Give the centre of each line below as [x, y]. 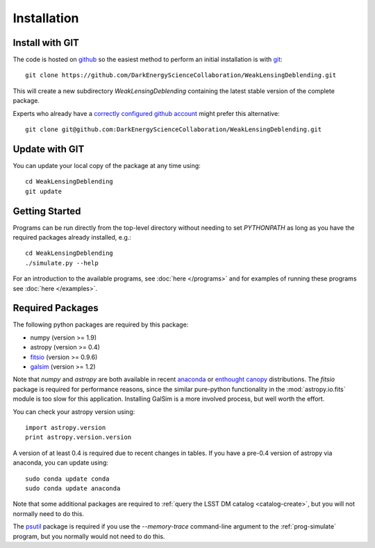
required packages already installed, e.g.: [72, 237]
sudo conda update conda [67, 479]
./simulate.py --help [62, 263]
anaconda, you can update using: [61, 463]
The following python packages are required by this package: [101, 325]
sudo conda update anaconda [73, 488]
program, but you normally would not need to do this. [89, 536]
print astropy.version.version [78, 437]
